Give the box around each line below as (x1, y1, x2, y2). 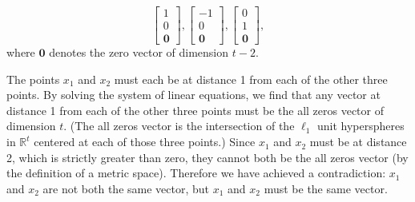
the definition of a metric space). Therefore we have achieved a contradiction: (6, 164, 386, 181)
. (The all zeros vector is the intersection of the (63, 117, 295, 134)
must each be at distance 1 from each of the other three (114, 70, 388, 87)
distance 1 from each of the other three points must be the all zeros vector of (6, 101, 385, 118)
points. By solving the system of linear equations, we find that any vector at (6, 86, 381, 103)
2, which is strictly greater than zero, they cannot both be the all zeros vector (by (6, 149, 409, 165)
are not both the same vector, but (42, 180, 210, 196)
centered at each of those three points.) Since (34, 133, 256, 150)
